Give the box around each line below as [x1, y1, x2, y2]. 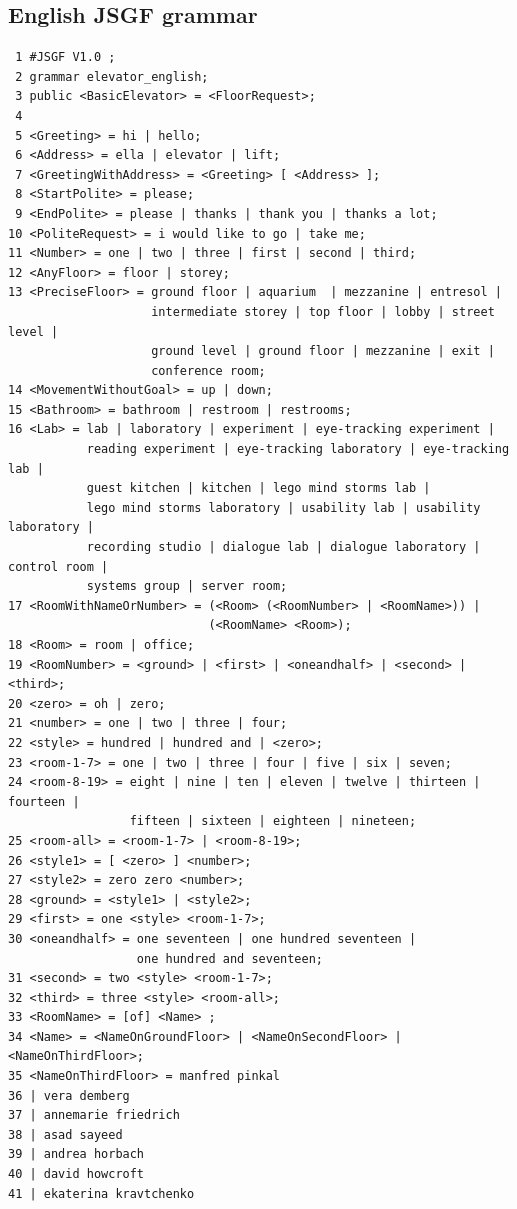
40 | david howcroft [8, 1167, 145, 1182]
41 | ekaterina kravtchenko [8, 1186, 195, 1201]
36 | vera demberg [8, 1088, 130, 1103]
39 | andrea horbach [8, 1147, 145, 1162]
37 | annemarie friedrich [8, 1108, 180, 1123]
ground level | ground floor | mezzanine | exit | [151, 344, 495, 359]
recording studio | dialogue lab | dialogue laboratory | [86, 540, 481, 555]
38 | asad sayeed [8, 1127, 123, 1142]
